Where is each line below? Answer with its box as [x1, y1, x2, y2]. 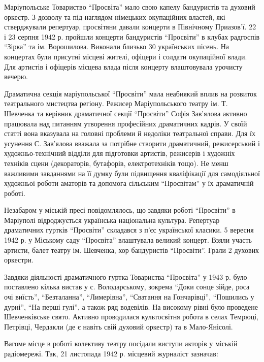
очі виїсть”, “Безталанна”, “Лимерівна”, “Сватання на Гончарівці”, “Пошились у [4, 291, 254, 302]
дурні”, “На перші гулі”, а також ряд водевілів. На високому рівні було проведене [4, 301, 258, 312]
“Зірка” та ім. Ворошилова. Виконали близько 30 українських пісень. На [4, 41, 229, 52]
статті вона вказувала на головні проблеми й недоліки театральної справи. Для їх [4, 128, 255, 139]
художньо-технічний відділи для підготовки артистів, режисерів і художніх [4, 148, 235, 158]
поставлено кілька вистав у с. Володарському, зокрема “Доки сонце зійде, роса [4, 281, 250, 292]
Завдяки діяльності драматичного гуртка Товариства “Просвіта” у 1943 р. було [4, 271, 247, 282]
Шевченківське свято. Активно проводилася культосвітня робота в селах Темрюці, [4, 311, 258, 322]
